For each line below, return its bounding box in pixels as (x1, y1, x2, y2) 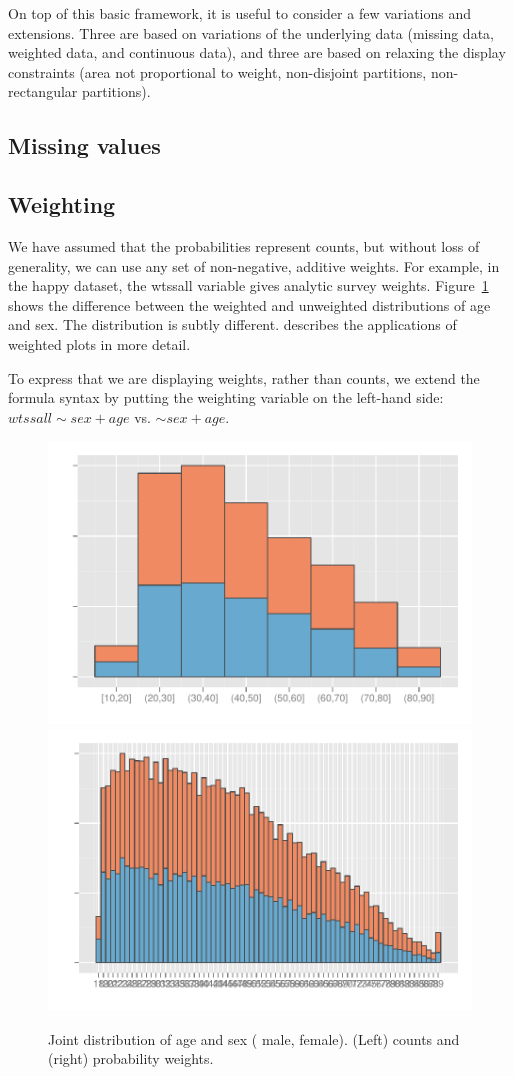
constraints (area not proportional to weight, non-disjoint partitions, (8, 61, 427, 82)
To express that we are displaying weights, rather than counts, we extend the (8, 367, 480, 388)
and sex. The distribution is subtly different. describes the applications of (8, 314, 457, 335)
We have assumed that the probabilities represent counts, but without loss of (8, 235, 480, 256)
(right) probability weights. (48, 1048, 214, 1069)
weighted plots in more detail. (8, 333, 191, 354)
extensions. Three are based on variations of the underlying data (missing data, (8, 22, 494, 43)
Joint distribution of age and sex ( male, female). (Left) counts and (48, 1028, 460, 1049)
